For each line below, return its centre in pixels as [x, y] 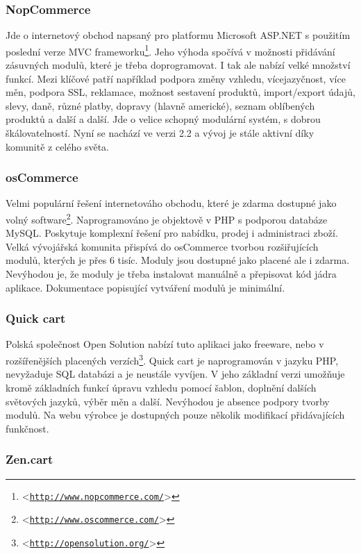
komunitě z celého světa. [57, 146]
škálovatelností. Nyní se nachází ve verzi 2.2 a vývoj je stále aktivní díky [160, 133]
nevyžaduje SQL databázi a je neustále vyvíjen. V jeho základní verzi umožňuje [175, 374]
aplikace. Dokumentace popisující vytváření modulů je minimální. [145, 287]
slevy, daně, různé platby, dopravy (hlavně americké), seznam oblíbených [160, 105]
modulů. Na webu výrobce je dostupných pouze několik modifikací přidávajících [175, 415]
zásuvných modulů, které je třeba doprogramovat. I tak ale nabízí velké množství [178, 65]
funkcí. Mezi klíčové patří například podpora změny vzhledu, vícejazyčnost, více [176, 78]
